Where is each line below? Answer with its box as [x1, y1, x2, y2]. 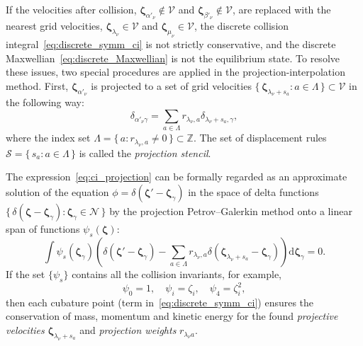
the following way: [6, 95, 84, 110]
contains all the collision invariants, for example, [72, 266, 282, 281]
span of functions [6, 221, 80, 236]
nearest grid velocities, [6, 18, 103, 33]
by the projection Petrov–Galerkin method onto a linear [109, 204, 352, 218]
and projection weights [79, 323, 177, 338]
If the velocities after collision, [6, 2, 137, 16]
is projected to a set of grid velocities [91, 78, 252, 93]
